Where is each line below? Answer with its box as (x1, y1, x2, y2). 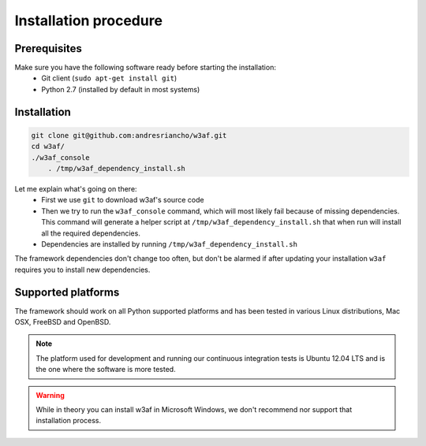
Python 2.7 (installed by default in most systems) (41, 84, 200, 94)
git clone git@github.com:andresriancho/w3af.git (31, 131, 227, 139)
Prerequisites (14, 42, 82, 55)
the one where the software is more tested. (35, 365, 177, 374)
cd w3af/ (31, 142, 65, 151)
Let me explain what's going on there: (14, 184, 137, 193)
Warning (35, 390, 65, 400)
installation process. (35, 416, 102, 426)
